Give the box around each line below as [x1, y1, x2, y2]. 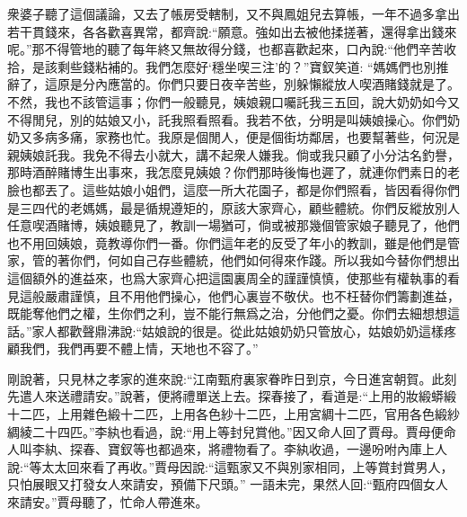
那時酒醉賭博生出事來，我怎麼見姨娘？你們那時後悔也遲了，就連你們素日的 [7, 163, 447, 182]
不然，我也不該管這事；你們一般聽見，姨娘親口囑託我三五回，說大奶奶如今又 [7, 92, 460, 111]
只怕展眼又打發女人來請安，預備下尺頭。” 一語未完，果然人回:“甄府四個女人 [7, 475, 448, 494]
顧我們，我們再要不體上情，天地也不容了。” [7, 339, 259, 358]
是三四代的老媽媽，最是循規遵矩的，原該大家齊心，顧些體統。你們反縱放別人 [7, 198, 460, 217]
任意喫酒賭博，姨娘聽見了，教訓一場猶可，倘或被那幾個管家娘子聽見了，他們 [7, 216, 460, 235]
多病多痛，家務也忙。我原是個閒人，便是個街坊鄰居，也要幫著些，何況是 [31, 128, 460, 147]
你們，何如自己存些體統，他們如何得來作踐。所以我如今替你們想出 [69, 251, 460, 270]
